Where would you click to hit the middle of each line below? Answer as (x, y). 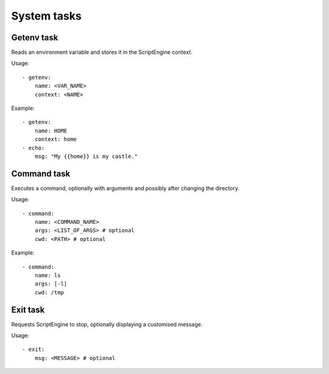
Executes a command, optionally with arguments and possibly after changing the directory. (126, 188)
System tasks (46, 16)
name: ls (48, 275)
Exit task (28, 310)
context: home (56, 139)
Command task (41, 174)
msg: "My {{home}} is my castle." (86, 156)
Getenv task (35, 38)
